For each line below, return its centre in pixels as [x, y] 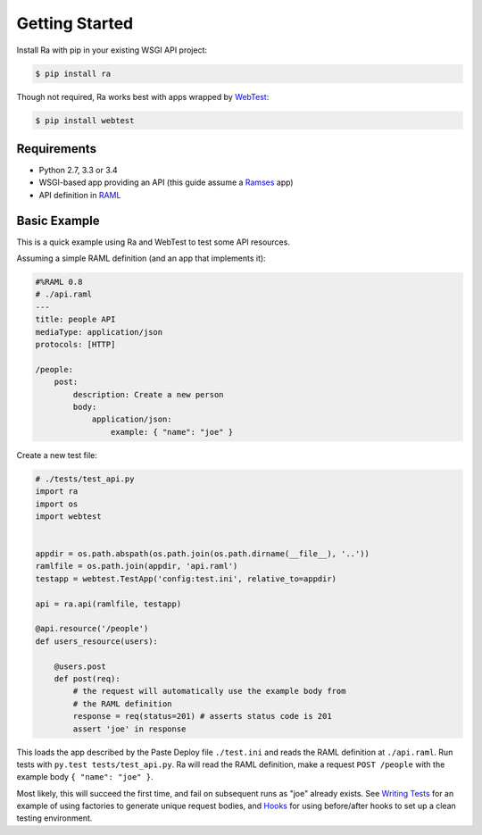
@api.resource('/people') [92, 629]
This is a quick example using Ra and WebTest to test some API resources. [153, 242]
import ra [57, 492]
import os [57, 504]
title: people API [75, 320]
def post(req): [87, 678]
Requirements [57, 149]
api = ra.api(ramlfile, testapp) [108, 604]
